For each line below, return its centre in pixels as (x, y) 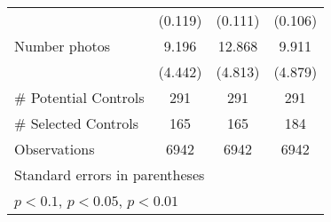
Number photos (63, 46)
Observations (55, 149)
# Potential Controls (79, 97)
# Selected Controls (77, 123)
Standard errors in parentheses (110, 174)
